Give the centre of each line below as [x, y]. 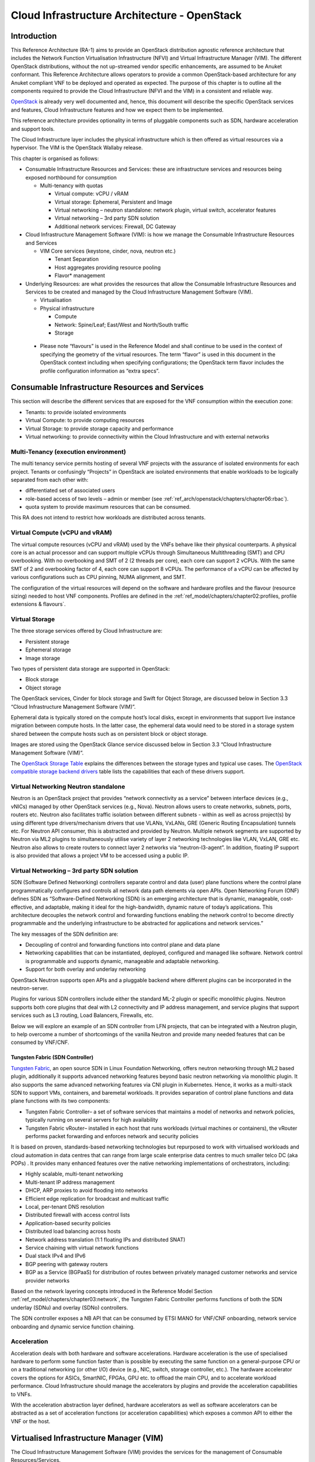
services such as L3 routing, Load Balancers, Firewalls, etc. [82, 1015]
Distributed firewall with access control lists [78, 1215]
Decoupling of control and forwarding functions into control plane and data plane [123, 945]
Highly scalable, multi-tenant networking [74, 1174]
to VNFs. [21, 1394]
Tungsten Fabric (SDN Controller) [52, 1057]
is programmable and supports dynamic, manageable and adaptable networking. [123, 961]
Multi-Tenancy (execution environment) [69, 451]
